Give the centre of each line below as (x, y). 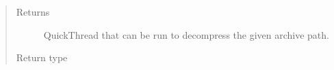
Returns (33, 12)
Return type (42, 57)
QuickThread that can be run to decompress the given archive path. (186, 34)
